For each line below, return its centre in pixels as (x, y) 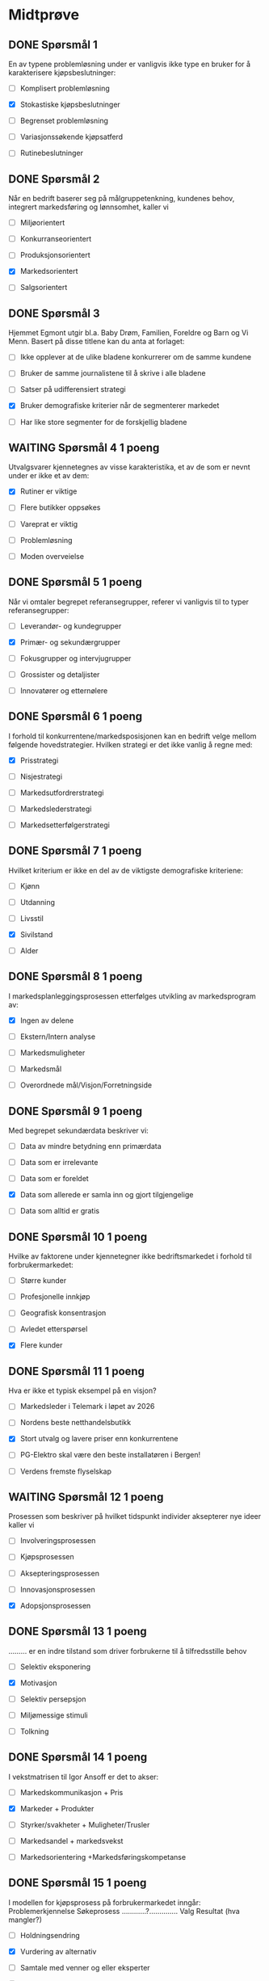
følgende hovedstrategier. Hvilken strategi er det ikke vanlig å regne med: (130, 744)
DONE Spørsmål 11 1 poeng (77, 1371)
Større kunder (43, 1281)
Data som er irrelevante (59, 1163)
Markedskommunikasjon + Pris (71, 1792)
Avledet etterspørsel (54, 1329)
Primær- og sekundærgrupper (70, 642)
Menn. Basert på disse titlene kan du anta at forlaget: (97, 342)
